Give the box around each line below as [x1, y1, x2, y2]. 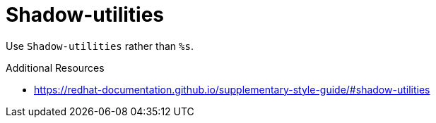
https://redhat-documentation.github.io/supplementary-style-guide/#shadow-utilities [34, 83, 430, 96]
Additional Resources [6, 61, 105, 74]
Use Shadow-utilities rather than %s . [6, 39, 194, 52]
